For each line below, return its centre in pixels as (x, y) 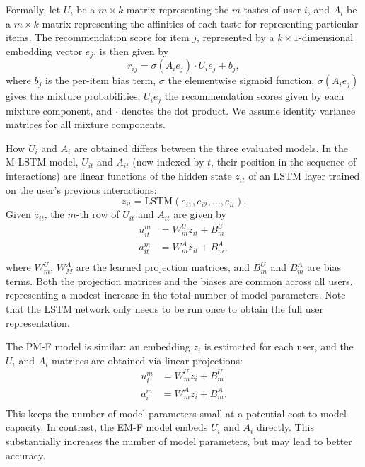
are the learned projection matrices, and (163, 267)
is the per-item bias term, (100, 80)
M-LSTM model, (42, 162)
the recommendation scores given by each (254, 96)
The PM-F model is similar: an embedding (98, 346)
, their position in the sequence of (284, 162)
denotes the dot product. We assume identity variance (238, 110)
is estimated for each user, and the (279, 346)
